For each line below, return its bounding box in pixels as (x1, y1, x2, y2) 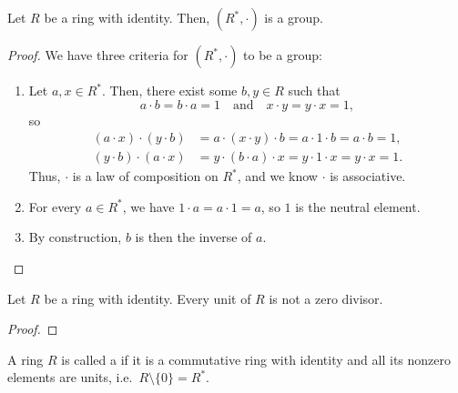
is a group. (264, 8, 324, 26)
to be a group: (243, 45, 322, 64)
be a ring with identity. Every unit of (44, 288, 251, 307)
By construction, (28, 227, 122, 247)
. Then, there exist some (101, 81, 238, 99)
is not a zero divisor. (269, 288, 383, 307)
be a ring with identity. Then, (44, 8, 210, 26)
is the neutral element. (295, 196, 421, 216)
